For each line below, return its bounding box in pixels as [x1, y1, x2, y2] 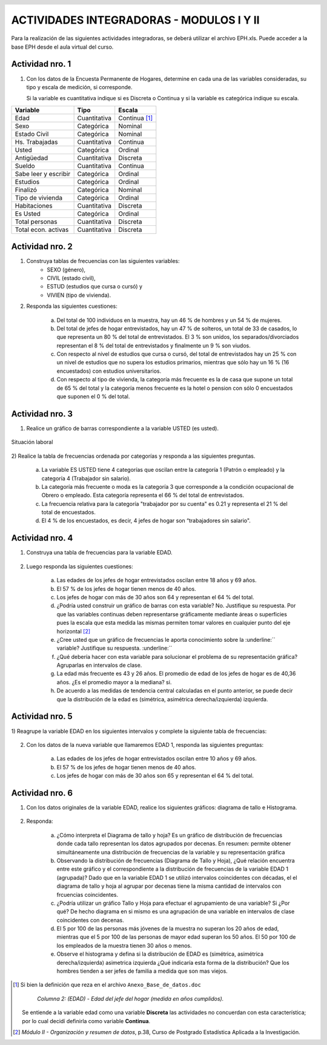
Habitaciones [15, 201, 53, 209]
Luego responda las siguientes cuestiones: [26, 562, 133, 570]
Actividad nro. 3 [11, 409, 73, 419]
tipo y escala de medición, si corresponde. [26, 83, 133, 90]
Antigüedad [15, 154, 48, 162]
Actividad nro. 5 [11, 711, 73, 722]
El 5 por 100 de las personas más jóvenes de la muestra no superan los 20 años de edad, [56, 925, 279, 932]
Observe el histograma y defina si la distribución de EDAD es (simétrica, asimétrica [56, 950, 263, 958]
